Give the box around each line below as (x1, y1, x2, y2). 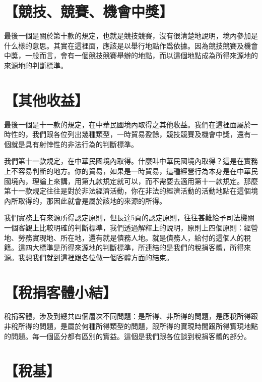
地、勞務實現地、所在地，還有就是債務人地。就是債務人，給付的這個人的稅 (4, 232, 251, 243)
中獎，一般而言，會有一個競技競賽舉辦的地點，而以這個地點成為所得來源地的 (4, 50, 258, 61)
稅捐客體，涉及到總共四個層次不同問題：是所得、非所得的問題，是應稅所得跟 (4, 311, 258, 321)
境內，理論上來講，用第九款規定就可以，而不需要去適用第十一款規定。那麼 (11, 175, 258, 186)
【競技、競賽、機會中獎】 (4, 1, 174, 22)
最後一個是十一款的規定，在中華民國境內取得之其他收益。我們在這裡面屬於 (4, 119, 251, 129)
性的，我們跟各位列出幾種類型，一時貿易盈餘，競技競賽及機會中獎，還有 (11, 129, 251, 139)
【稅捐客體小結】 (4, 281, 117, 302)
